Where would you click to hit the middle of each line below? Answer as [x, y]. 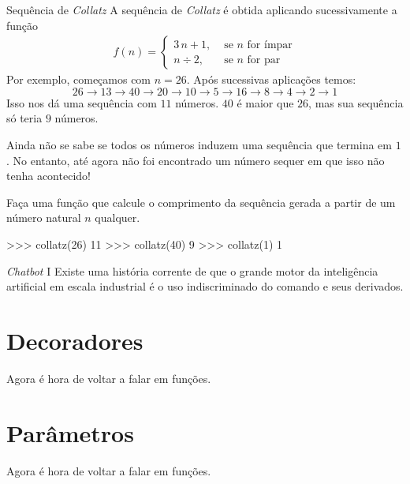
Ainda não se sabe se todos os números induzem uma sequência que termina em [199, 144]
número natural [44, 218]
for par [264, 60]
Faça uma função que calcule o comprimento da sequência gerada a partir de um [201, 202]
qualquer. [117, 218]
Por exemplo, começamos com [79, 79]
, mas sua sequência [356, 102]
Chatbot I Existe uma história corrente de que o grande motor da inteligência [192, 270]
